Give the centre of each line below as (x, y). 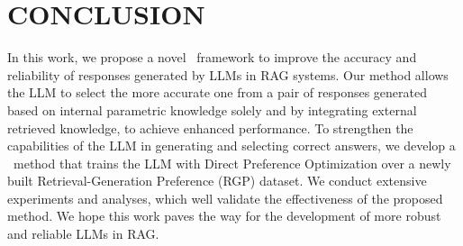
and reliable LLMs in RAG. (83, 234)
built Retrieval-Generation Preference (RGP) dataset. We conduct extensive (217, 181)
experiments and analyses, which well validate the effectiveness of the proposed (225, 198)
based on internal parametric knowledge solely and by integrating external (212, 109)
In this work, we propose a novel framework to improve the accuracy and (212, 57)
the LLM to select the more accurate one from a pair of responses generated (217, 92)
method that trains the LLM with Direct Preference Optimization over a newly (232, 163)
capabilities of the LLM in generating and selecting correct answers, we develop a (231, 146)
